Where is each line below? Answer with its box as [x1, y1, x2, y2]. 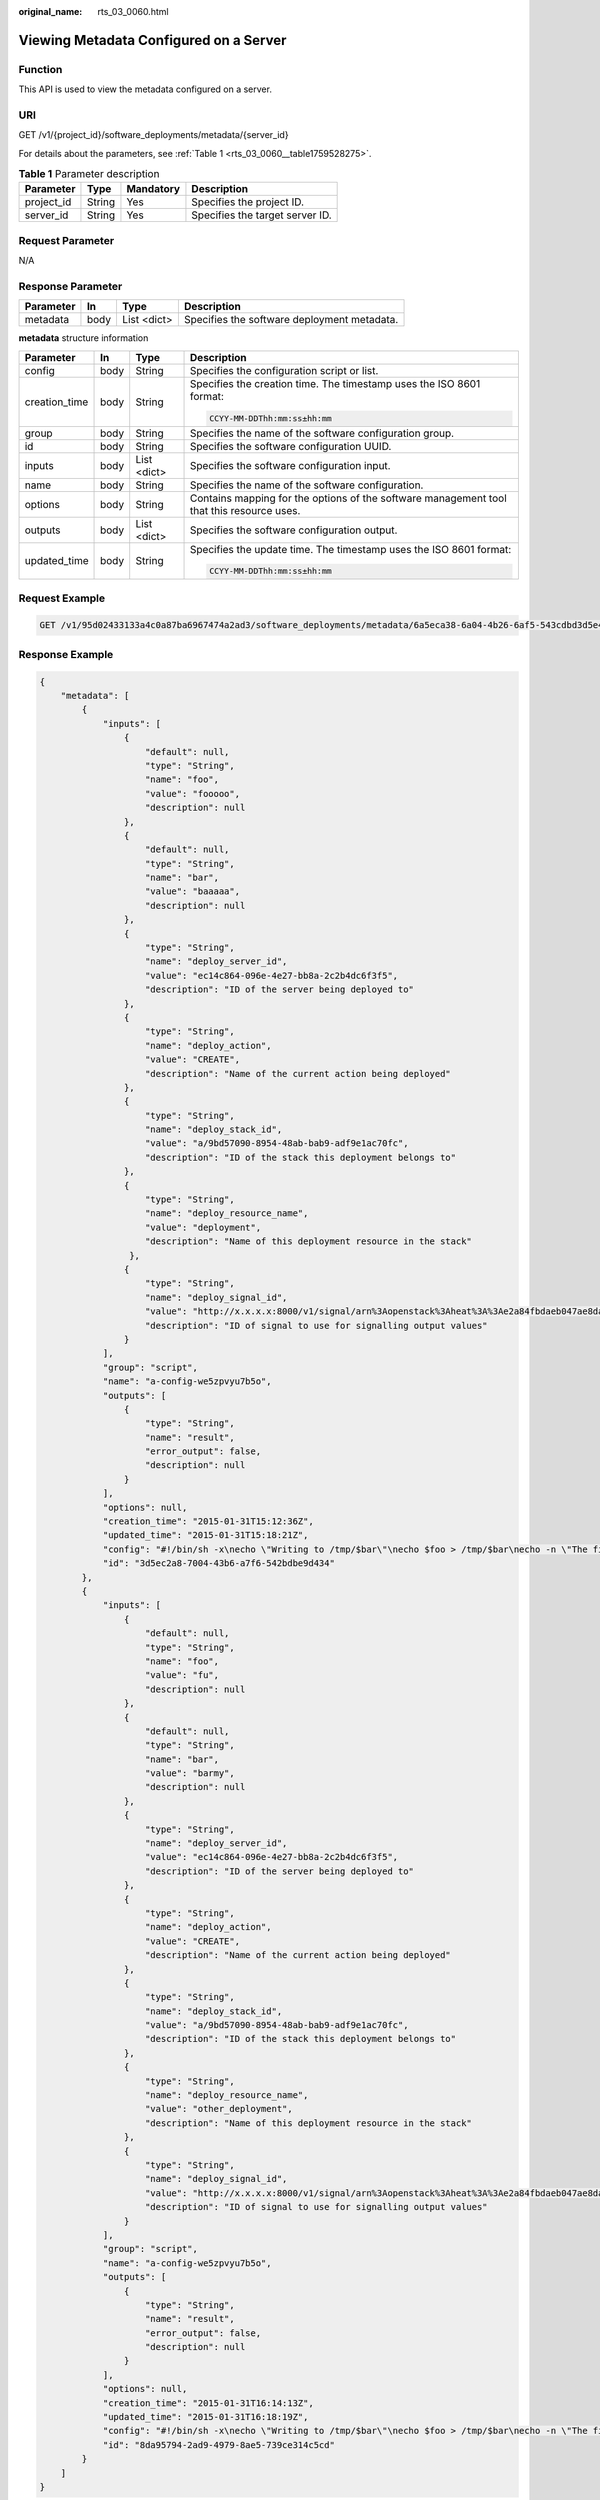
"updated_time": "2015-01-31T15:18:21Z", [102, 1530, 309, 1541]
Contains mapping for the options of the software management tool [190, 491, 507, 505]
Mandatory [126, 182, 180, 196]
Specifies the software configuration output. [190, 523, 398, 537]
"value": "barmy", [145, 1768, 235, 1779]
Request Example [18, 591, 105, 605]
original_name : [18, 6, 83, 17]
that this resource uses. [190, 503, 301, 517]
